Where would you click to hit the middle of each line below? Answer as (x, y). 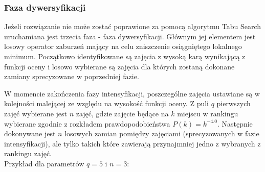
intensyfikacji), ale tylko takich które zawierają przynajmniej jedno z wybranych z (132, 143)
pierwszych (234, 103)
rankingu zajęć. (28, 153)
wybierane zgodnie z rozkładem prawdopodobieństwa (87, 123)
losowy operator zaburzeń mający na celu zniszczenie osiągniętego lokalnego (123, 46)
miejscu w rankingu (208, 113)
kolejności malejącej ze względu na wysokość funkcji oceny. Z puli (106, 103)
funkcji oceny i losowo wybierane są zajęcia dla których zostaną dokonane (119, 66)
